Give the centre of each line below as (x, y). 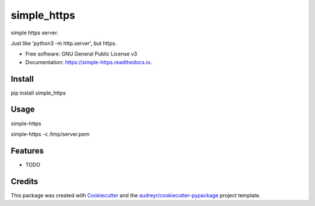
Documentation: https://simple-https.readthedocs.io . (89, 62)
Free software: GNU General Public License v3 (81, 54)
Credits (24, 181)
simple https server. (34, 33)
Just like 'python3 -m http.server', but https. (64, 43)
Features (27, 151)
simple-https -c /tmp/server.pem (50, 134)
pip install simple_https (38, 93)
